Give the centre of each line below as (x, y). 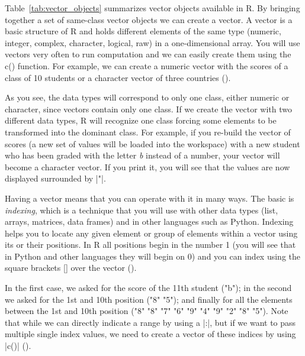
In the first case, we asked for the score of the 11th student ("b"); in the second (148, 288)
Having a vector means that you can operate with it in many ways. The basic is (150, 198)
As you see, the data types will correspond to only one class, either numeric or (147, 97)
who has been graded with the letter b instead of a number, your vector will (142, 155)
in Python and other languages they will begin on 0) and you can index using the (152, 256)
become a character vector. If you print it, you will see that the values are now (147, 166)
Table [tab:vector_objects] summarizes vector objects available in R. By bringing (152, 8)
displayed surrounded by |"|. (55, 178)
